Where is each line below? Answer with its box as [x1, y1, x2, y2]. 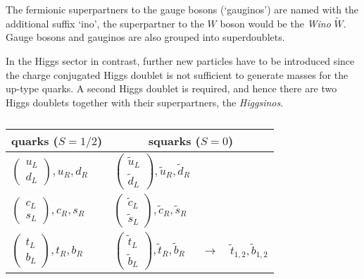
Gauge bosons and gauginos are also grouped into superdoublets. [6, 30, 285, 44]
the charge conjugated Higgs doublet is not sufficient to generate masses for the [6, 67, 349, 82]
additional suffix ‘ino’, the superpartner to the [6, 15, 204, 30]
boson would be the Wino [220, 15, 331, 30]
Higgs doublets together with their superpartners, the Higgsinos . [6, 94, 284, 109]
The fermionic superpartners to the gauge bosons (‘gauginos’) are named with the [6, 2, 359, 16]
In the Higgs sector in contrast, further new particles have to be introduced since [6, 54, 355, 68]
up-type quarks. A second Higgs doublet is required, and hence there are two [6, 81, 337, 96]
